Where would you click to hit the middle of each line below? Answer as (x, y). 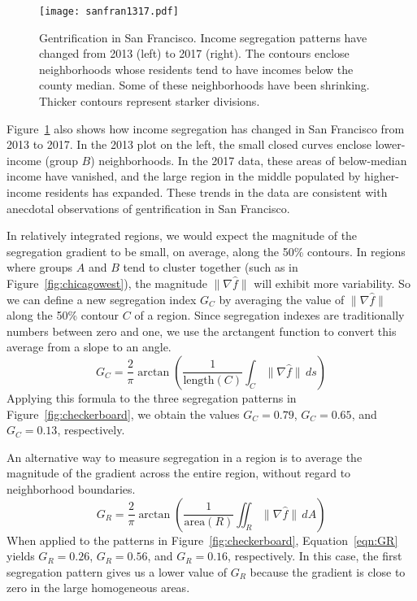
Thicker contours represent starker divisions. (150, 101)
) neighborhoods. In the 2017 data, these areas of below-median (249, 160)
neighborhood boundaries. (71, 488)
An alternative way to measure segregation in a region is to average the (185, 457)
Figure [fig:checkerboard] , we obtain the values (123, 414)
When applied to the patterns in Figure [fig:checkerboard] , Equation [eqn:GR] (202, 540)
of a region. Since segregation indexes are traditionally (269, 315)
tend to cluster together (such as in (211, 267)
